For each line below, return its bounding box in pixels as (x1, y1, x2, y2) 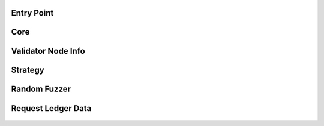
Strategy (11, 65, 44, 75)
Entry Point (11, 8, 54, 18)
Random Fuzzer (11, 84, 71, 94)
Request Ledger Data (11, 103, 92, 113)
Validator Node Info (11, 46, 85, 56)
